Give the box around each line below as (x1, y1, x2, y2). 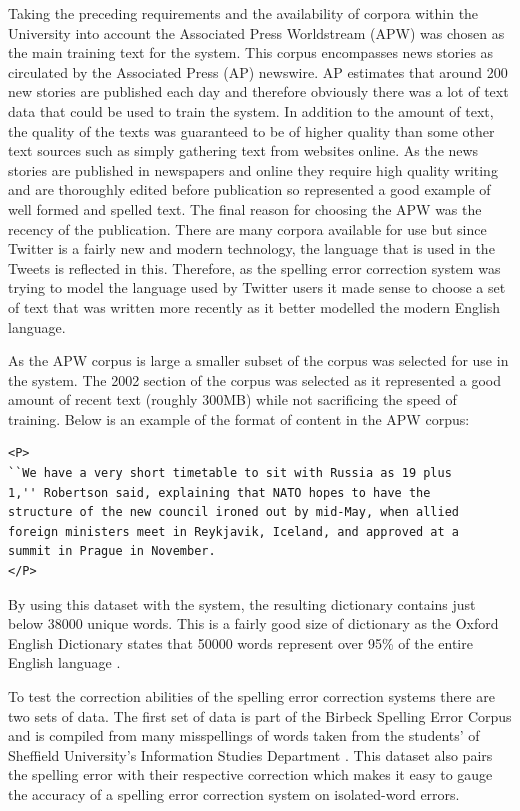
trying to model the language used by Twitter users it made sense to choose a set (8, 277, 506, 298)
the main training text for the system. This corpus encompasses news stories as (8, 42, 494, 63)
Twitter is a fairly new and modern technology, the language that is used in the (8, 238, 495, 259)
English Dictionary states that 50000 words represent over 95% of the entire (8, 632, 473, 653)
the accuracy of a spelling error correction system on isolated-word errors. (8, 783, 460, 804)
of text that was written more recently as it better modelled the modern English (8, 296, 501, 317)
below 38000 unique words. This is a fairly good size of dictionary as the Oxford (8, 613, 499, 634)
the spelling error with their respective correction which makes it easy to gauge (8, 764, 493, 785)
